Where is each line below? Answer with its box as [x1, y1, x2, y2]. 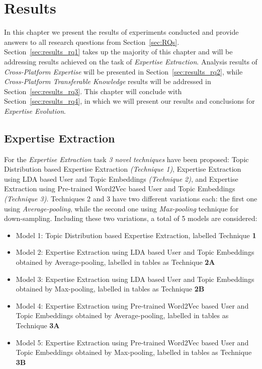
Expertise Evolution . [4, 105, 66, 116]
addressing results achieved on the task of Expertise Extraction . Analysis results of [4, 56, 257, 66]
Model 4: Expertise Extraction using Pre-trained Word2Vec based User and [16, 300, 249, 311]
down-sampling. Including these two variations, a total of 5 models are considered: [4, 213, 257, 224]
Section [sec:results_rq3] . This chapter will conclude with [4, 86, 182, 96]
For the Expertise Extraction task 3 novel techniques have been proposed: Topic [4, 154, 249, 164]
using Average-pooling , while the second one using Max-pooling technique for [4, 203, 239, 213]
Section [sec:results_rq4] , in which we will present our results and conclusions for [4, 96, 255, 106]
